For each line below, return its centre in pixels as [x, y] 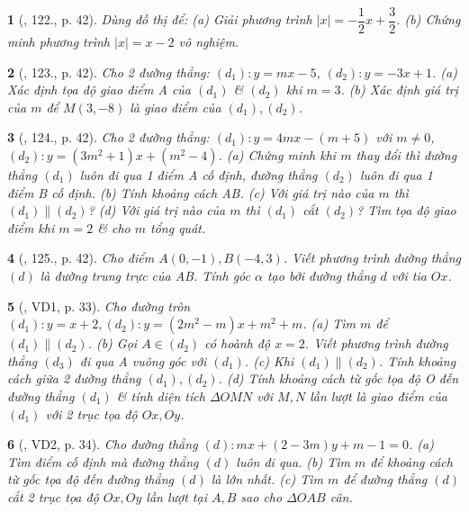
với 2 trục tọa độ [91, 413]
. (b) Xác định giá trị [400, 90]
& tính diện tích [161, 395]
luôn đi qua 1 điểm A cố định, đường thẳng [198, 175]
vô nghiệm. [209, 42]
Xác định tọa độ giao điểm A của [99, 90]
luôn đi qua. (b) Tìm [293, 461]
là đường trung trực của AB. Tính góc [145, 275]
